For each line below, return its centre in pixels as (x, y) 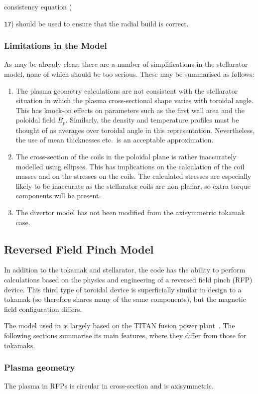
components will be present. (58, 196)
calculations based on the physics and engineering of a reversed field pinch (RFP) (128, 280)
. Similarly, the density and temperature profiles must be (152, 120)
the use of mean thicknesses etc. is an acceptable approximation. (115, 140)
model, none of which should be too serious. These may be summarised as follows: (129, 74)
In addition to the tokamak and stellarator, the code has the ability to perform (125, 270)
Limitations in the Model (56, 46)
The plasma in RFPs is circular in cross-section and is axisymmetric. (109, 386)
